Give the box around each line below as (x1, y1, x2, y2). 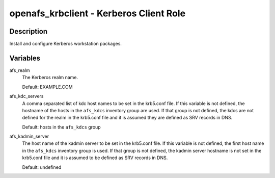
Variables (9, 54, 41, 62)
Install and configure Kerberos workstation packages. (9, 41, 122, 47)
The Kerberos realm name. (22, 74, 78, 81)
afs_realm (9, 67, 30, 73)
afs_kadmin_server (9, 133, 49, 140)
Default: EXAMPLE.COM (22, 84, 73, 90)
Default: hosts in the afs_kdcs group (22, 124, 101, 130)
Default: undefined (22, 164, 62, 170)
